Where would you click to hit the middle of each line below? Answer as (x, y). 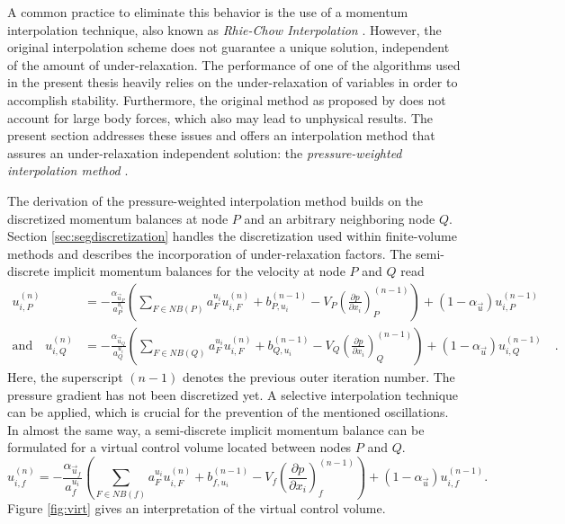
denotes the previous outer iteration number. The (318, 376)
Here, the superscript (65, 376)
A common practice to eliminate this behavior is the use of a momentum (208, 12)
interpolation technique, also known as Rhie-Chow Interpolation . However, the (224, 29)
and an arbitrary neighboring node (340, 218)
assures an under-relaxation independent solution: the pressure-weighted (205, 152)
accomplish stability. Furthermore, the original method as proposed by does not (227, 99)
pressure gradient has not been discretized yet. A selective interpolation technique (233, 394)
